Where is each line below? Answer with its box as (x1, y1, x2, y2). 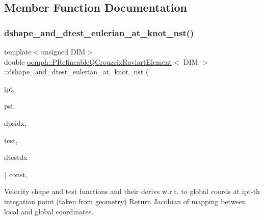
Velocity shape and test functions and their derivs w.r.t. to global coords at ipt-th (4, 186, 260, 197)
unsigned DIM (41, 46, 86, 57)
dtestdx (4, 152, 28, 162)
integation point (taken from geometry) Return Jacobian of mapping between (4, 196, 246, 206)
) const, (4, 169, 28, 179)
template (4, 46, 32, 57)
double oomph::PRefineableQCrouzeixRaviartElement (4, 56, 172, 67)
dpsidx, (4, 117, 27, 128)
